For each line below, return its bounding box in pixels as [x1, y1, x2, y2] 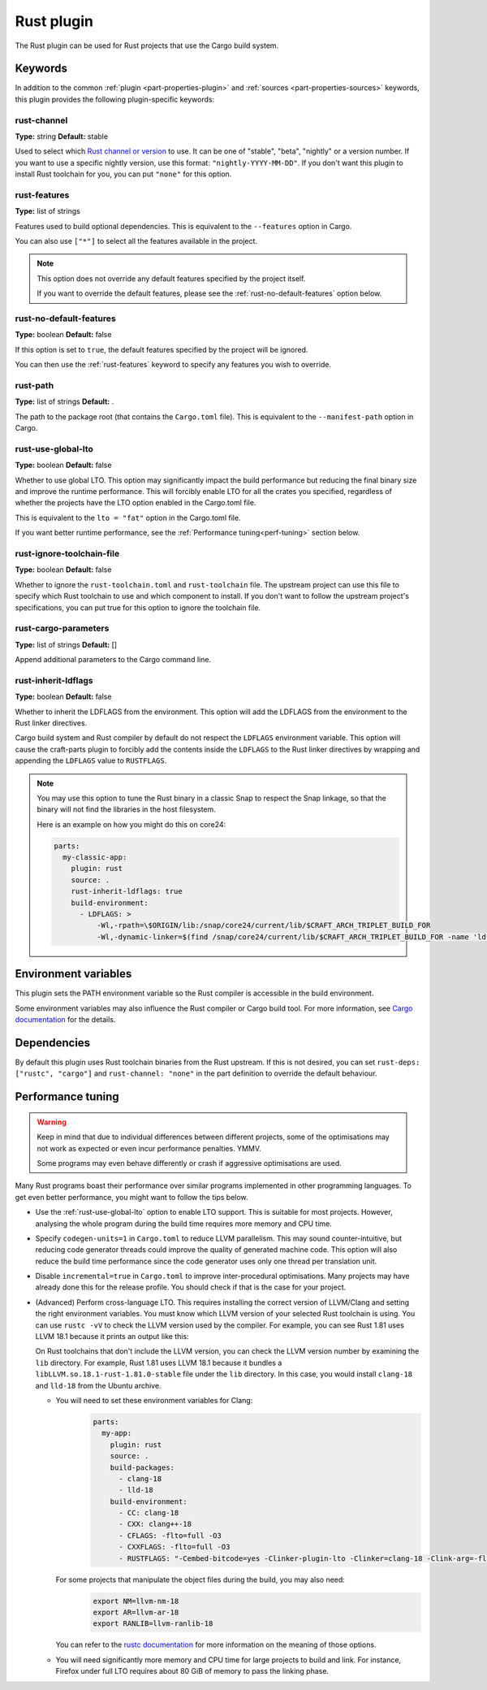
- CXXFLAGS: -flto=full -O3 [119, 1542, 231, 1552]
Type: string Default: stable [15, 131, 109, 141]
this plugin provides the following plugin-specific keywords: [15, 94, 215, 104]
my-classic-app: [62, 853, 127, 862]
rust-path [15, 379, 54, 391]
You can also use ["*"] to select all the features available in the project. [15, 236, 258, 246]
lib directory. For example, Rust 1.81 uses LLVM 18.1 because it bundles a [35, 1358, 282, 1367]
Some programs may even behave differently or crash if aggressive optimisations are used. [37, 1158, 343, 1168]
